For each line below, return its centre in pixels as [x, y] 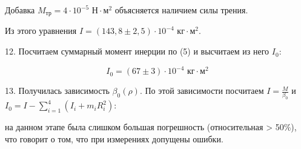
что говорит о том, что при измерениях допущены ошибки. [114, 139]
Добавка [20, 10]
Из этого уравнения [41, 31]
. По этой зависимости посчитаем [202, 91]
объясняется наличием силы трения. [181, 10]
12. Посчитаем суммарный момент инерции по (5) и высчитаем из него [137, 51]
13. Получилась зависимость [57, 91]
